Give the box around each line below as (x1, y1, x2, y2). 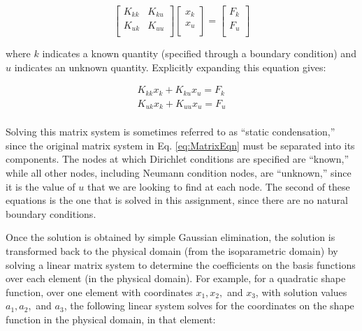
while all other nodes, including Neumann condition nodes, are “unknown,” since (6, 165, 352, 179)
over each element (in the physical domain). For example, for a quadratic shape (6, 271, 346, 286)
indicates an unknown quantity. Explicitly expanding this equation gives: (14, 59, 326, 74)
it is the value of (6, 179, 75, 193)
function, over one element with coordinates (6, 284, 193, 299)
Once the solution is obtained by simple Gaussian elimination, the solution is (6, 230, 335, 244)
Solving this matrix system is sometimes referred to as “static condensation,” (6, 124, 335, 139)
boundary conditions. (6, 206, 96, 221)
